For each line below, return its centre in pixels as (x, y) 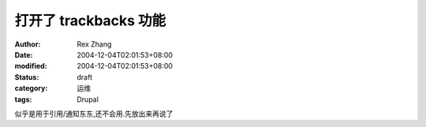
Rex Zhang (94, 44)
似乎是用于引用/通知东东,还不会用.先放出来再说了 (94, 114)
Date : (24, 54)
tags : (23, 99)
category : (31, 88)
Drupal (88, 99)
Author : (28, 44)
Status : (27, 77)
